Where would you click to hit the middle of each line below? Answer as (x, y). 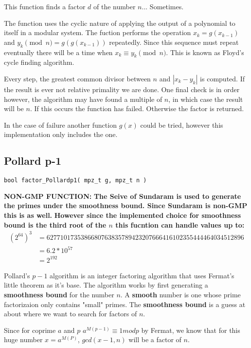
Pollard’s (17, 275)
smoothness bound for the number (59, 294)
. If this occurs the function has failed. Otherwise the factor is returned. (137, 108)
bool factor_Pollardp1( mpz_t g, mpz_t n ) (75, 181)
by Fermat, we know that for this (191, 330)
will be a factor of (155, 339)
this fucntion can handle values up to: (180, 224)
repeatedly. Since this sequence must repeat (174, 42)
